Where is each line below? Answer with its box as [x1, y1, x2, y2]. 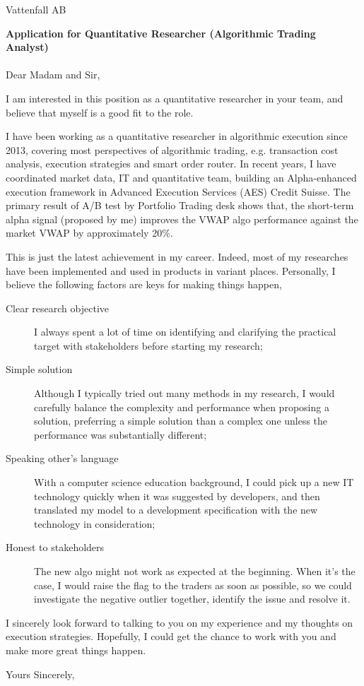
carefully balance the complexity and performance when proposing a [34, 399, 329, 414]
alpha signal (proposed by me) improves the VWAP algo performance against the [6, 211, 358, 226]
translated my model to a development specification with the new [34, 502, 318, 517]
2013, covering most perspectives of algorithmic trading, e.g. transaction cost [6, 142, 339, 157]
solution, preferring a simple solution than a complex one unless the [34, 413, 328, 428]
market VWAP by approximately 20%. [6, 225, 173, 240]
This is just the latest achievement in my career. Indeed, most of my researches [6, 249, 348, 264]
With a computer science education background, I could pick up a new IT [34, 475, 354, 490]
